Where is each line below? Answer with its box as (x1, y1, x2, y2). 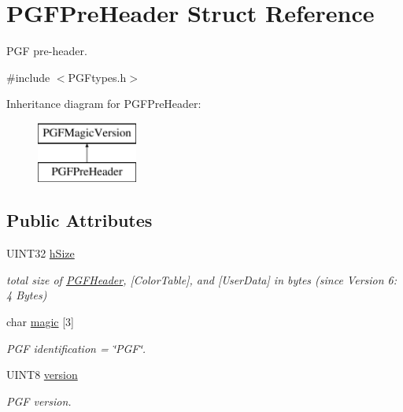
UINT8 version (6, 366, 78, 383)
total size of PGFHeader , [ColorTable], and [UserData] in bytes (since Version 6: (6, 271, 397, 288)
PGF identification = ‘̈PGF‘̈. (6, 340, 146, 356)
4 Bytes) (6, 287, 47, 303)
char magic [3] (6, 314, 74, 330)
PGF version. (6, 392, 72, 409)
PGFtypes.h (68, 69, 127, 85)
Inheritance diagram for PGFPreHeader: (6, 95, 201, 112)
